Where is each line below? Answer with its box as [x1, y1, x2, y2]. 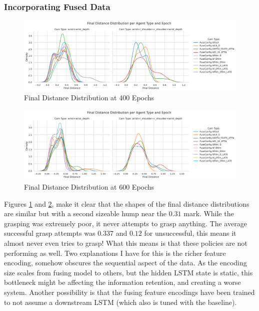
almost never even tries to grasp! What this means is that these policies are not [4, 238, 247, 248]
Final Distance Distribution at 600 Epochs [24, 182, 154, 192]
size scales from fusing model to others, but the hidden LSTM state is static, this [4, 267, 253, 277]
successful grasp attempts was [4, 228, 95, 238]
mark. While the [183, 208, 234, 219]
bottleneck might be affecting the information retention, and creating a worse [4, 277, 241, 287]
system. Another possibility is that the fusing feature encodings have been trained [4, 287, 255, 297]
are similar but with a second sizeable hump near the [4, 208, 167, 219]
